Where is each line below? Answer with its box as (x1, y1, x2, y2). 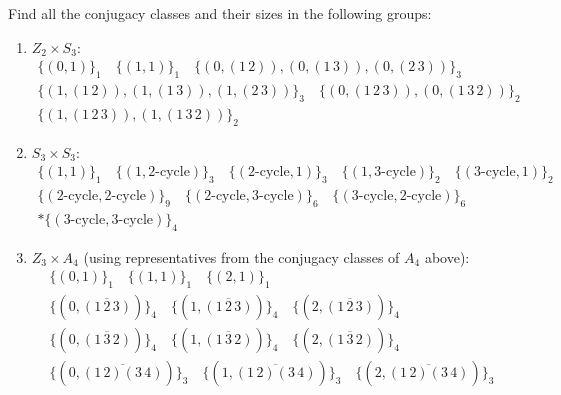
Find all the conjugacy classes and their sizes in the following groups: (8, 3, 432, 23)
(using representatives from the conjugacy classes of (83, 246, 400, 267)
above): (424, 246, 470, 267)
